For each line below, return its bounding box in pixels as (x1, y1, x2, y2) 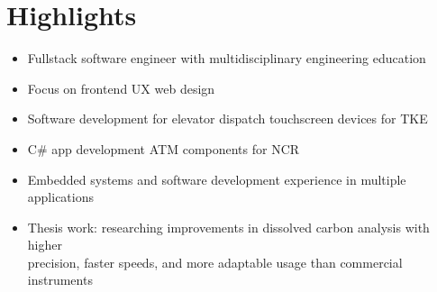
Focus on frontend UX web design (27, 78, 215, 97)
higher (27, 235, 62, 254)
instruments (27, 270, 93, 289)
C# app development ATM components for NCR (27, 139, 300, 158)
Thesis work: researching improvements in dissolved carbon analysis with (27, 217, 430, 236)
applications (27, 187, 95, 206)
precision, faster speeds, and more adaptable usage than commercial (27, 252, 403, 271)
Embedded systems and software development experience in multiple (27, 169, 406, 188)
